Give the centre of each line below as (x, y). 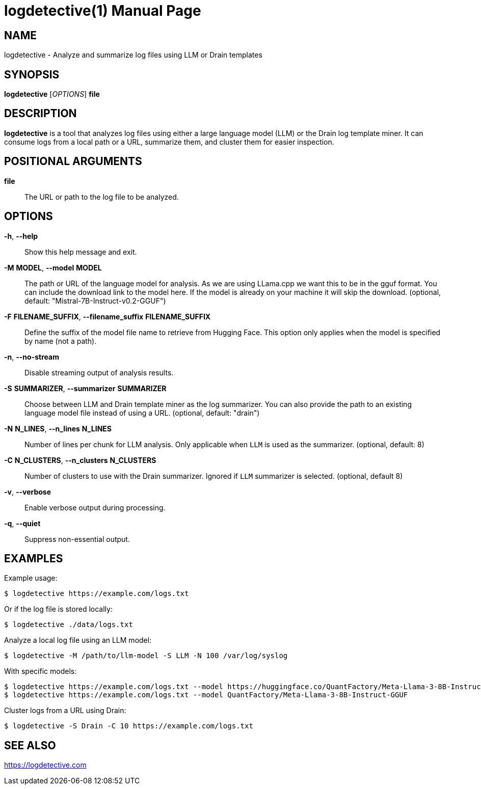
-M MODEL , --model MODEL (53, 267)
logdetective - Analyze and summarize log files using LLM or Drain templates (133, 55)
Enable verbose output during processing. (95, 507)
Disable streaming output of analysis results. (99, 372)
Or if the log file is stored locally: (58, 609)
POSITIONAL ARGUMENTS (73, 161)
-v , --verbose (28, 492)
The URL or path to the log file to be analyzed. (102, 197)
